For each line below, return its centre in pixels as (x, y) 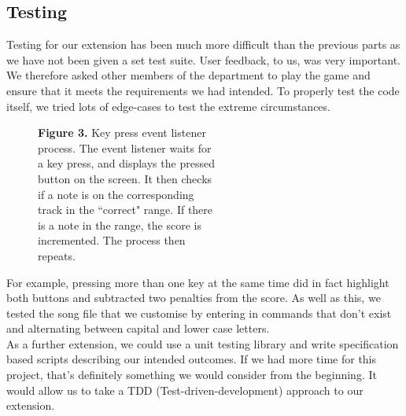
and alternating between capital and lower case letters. (138, 328)
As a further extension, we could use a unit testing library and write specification (203, 343)
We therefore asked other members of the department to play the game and (188, 75)
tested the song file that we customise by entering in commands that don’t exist (199, 313)
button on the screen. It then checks (125, 178)
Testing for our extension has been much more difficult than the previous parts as (203, 44)
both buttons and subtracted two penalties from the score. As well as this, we (194, 298)
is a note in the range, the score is (120, 225)
